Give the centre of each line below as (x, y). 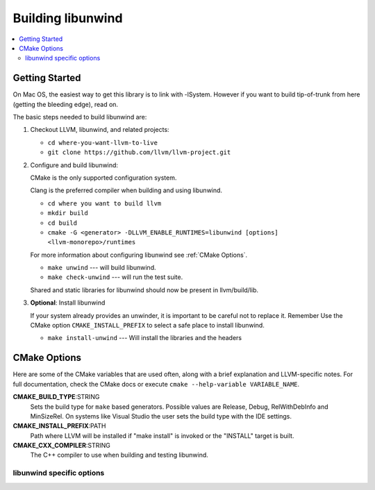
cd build (62, 223)
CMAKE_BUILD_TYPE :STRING (56, 397)
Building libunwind (68, 18)
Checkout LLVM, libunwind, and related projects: (100, 130)
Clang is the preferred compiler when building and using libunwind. (126, 190)
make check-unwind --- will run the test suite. (115, 277)
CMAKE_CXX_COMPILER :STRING (62, 446)
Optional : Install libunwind (68, 303)
